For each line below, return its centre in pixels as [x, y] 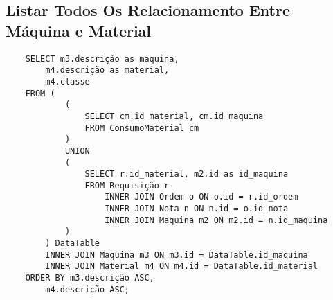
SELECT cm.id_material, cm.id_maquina [174, 116]
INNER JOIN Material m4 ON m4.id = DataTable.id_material [182, 266]
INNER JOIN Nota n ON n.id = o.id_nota [197, 209]
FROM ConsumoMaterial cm [142, 128]
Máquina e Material [79, 30]
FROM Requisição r [127, 185]
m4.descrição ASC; [87, 289]
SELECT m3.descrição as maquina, [102, 59]
